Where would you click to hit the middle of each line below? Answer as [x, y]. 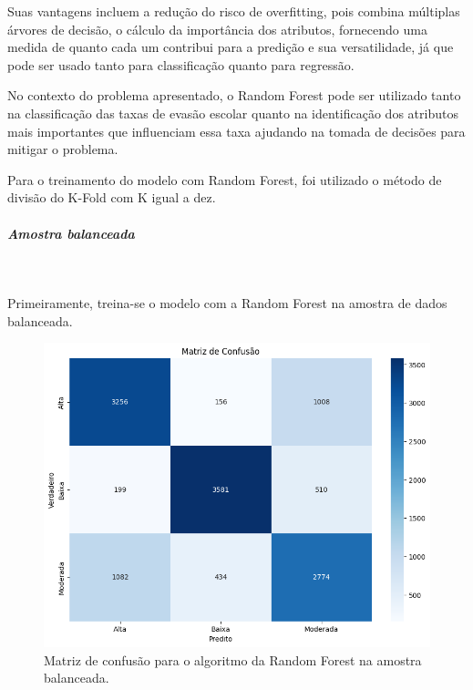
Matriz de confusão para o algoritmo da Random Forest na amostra [233, 659]
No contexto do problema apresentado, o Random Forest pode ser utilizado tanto [234, 95]
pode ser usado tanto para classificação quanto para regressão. [181, 64]
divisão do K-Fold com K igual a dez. [112, 197]
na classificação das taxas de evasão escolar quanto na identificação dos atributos [233, 113]
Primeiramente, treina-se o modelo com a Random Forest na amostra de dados [227, 303]
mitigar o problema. [63, 149]
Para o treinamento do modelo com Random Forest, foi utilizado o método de [225, 179]
